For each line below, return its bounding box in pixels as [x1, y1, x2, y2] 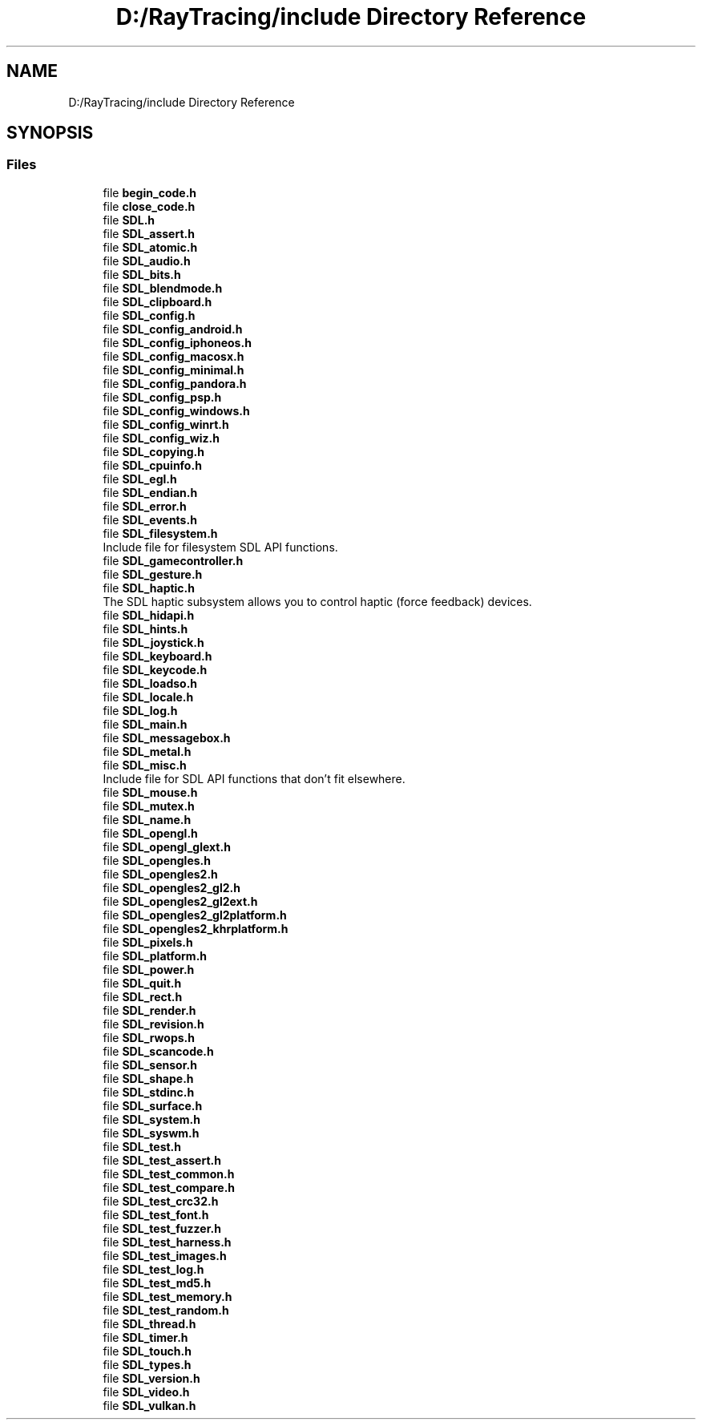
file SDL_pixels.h [103, 935, 193, 949]
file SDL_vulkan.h [103, 1398, 196, 1412]
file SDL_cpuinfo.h [103, 458, 202, 472]
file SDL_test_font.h [103, 1207, 209, 1222]
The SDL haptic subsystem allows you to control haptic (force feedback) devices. [103, 594, 532, 608]
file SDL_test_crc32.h [103, 1194, 219, 1208]
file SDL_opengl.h [103, 826, 198, 840]
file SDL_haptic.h [103, 580, 196, 595]
